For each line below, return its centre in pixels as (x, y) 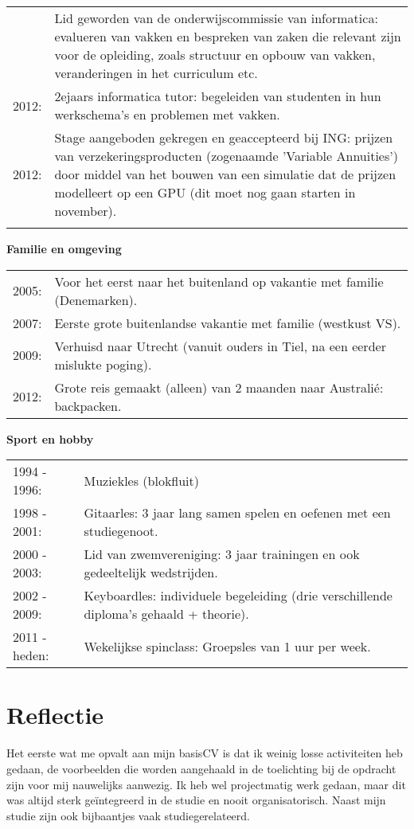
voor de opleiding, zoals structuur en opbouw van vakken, (215, 55)
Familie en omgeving (64, 248)
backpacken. (88, 405)
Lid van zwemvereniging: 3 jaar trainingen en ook (222, 554)
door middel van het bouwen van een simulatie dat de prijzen (225, 174)
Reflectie (55, 715)
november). (86, 211)
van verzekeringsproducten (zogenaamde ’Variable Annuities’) (226, 156)
